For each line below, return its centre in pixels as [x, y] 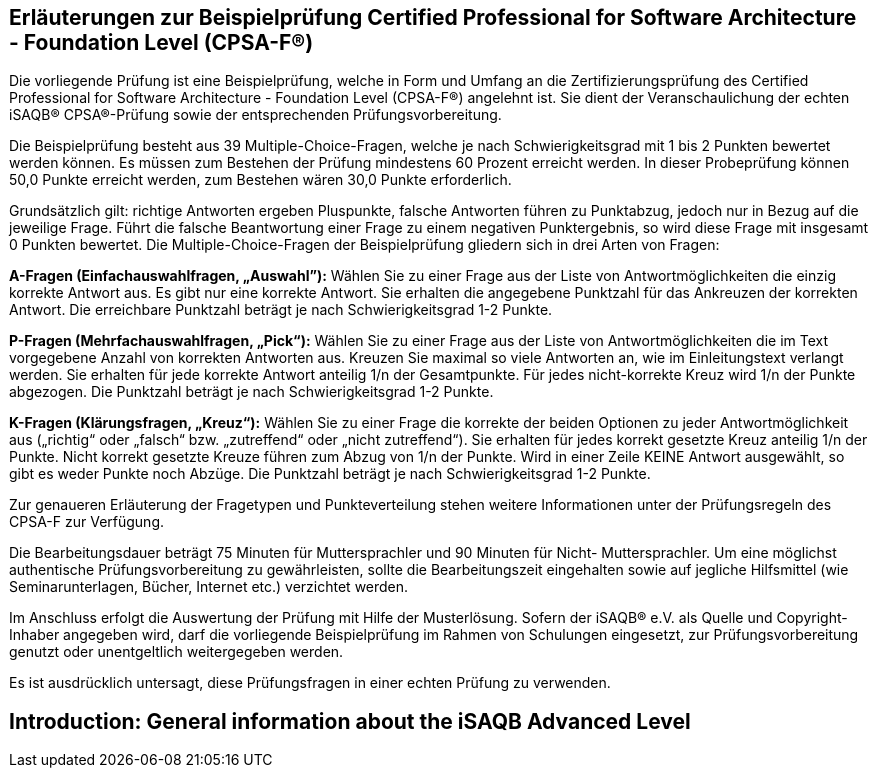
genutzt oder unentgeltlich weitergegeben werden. [176, 652]
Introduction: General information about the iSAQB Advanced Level [350, 721]
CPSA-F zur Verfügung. [87, 522]
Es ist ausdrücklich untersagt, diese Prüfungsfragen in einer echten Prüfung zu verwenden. [310, 683]
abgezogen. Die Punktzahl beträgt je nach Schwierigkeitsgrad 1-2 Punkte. [251, 392]
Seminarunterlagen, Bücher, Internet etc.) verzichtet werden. [209, 587]
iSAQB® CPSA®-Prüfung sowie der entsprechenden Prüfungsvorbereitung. [255, 115]
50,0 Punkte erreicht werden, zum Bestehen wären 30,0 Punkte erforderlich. [260, 180]
